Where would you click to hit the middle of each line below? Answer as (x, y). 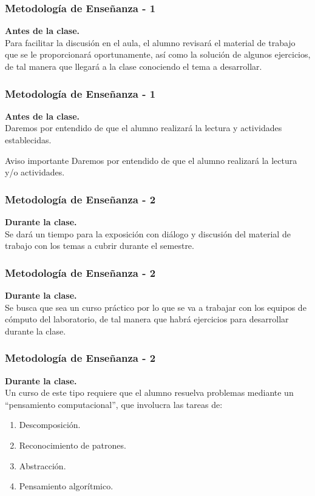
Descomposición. (50, 425)
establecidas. (28, 140)
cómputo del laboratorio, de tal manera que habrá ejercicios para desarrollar (147, 319)
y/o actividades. (35, 172)
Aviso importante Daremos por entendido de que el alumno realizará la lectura (151, 160)
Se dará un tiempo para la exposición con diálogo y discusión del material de (148, 233)
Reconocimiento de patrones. (73, 445)
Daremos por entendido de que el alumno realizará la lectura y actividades (144, 128)
